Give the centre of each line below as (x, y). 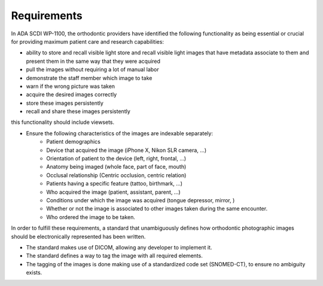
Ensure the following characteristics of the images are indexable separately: (120, 133)
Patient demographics (74, 142)
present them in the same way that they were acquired (93, 61)
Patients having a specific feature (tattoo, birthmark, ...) (114, 184)
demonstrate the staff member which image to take (89, 78)
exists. (34, 273)
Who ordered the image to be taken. (91, 217)
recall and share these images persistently (78, 111)
